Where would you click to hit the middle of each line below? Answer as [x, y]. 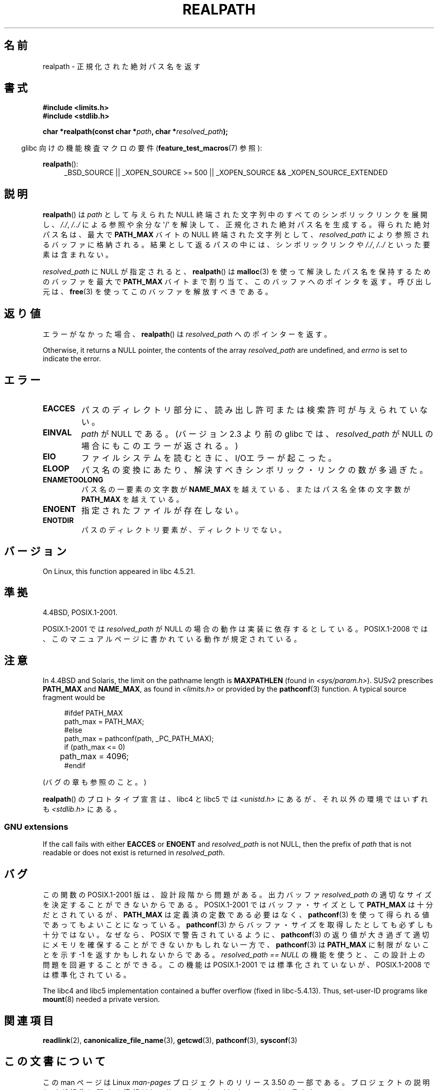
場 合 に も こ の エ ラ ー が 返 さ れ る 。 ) [160, 446]
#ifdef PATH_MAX [93, 713]
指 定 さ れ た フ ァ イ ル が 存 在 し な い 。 [162, 510]
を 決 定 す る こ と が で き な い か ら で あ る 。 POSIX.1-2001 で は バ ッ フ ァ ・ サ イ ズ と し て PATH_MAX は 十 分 [238, 905]
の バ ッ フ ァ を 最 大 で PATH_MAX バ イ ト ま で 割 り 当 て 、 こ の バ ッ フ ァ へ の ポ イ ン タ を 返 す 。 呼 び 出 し [237, 282]
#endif [75, 765]
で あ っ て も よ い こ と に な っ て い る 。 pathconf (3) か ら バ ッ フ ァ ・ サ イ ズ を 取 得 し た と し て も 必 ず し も [238, 925]
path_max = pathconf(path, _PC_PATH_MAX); [139, 738]
